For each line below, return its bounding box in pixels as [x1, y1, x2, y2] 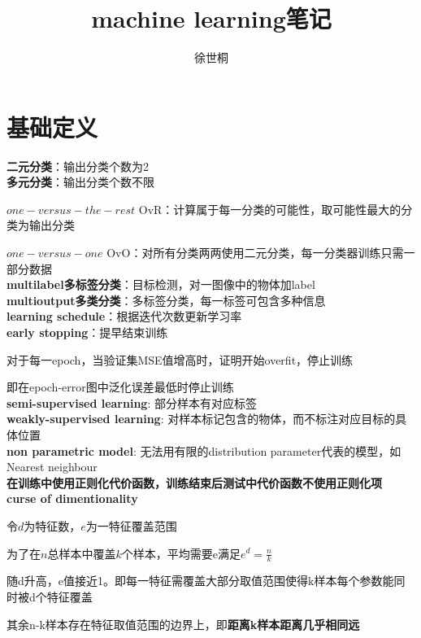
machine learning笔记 [91, 2, 332, 35]
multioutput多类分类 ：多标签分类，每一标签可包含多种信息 [7, 291, 326, 308]
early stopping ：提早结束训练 [7, 324, 168, 340]
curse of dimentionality [7, 490, 138, 507]
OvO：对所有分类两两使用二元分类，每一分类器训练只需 [106, 244, 404, 261]
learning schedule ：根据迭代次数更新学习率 [7, 308, 242, 325]
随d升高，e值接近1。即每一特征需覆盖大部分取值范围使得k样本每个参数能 [7, 572, 394, 589]
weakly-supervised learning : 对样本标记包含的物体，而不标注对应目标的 [7, 410, 396, 427]
